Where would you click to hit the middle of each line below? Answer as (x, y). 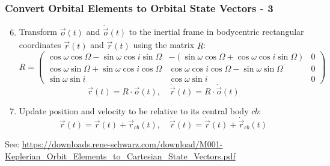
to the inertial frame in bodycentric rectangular (216, 32)
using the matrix (164, 45)
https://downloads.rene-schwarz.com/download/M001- (122, 143)
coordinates (40, 45)
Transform (38, 32)
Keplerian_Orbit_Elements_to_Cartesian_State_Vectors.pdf (120, 155)
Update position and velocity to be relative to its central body (134, 110)
